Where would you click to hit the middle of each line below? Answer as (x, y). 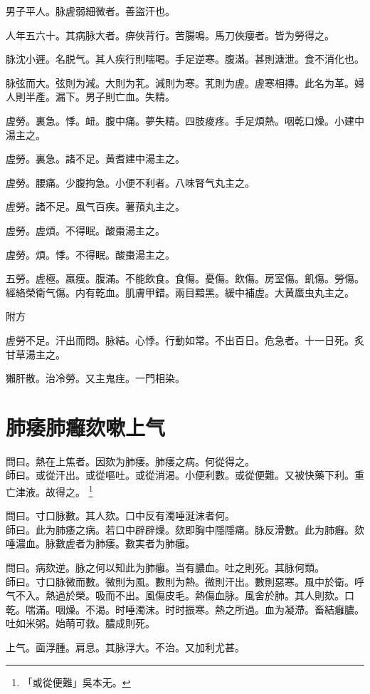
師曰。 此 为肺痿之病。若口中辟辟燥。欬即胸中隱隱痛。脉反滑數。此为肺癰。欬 (185, 529)
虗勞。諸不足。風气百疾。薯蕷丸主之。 (95, 206)
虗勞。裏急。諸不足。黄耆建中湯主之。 (95, 159)
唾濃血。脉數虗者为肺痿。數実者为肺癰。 (100, 543)
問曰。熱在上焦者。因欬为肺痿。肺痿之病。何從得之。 (130, 461)
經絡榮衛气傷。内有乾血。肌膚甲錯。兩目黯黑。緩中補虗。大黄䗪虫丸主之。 (180, 292)
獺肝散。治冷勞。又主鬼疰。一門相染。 (95, 378)
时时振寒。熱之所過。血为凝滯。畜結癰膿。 (264, 609)
